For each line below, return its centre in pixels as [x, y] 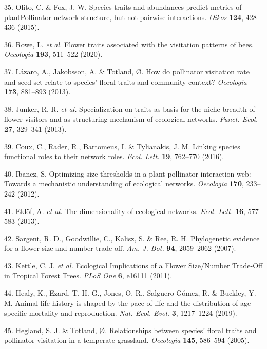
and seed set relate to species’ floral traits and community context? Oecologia [126, 81]
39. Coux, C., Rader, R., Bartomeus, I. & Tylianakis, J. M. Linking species [122, 146]
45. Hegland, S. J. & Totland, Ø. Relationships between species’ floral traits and [130, 330]
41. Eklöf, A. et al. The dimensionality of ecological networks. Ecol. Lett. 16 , [125, 211]
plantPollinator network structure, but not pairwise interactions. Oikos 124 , [124, 17]
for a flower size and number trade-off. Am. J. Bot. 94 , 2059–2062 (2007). [120, 248]
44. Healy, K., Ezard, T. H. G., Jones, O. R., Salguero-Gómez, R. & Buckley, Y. [130, 293]
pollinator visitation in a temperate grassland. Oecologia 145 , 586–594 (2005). [127, 340]
